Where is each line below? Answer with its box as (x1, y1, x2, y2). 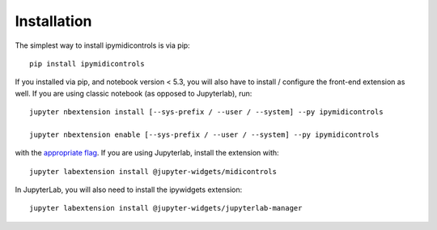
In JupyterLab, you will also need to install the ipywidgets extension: (15, 185, 243, 194)
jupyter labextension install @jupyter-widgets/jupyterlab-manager (29, 203, 303, 213)
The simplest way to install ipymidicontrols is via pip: (15, 40, 190, 50)
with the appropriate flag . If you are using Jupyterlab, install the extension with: (15, 148, 279, 158)
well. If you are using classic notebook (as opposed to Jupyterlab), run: (15, 88, 252, 98)
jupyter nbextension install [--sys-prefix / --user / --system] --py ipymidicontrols (29, 108, 384, 117)
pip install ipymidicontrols (29, 59, 145, 68)
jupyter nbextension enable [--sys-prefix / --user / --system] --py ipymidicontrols (29, 130, 380, 139)
